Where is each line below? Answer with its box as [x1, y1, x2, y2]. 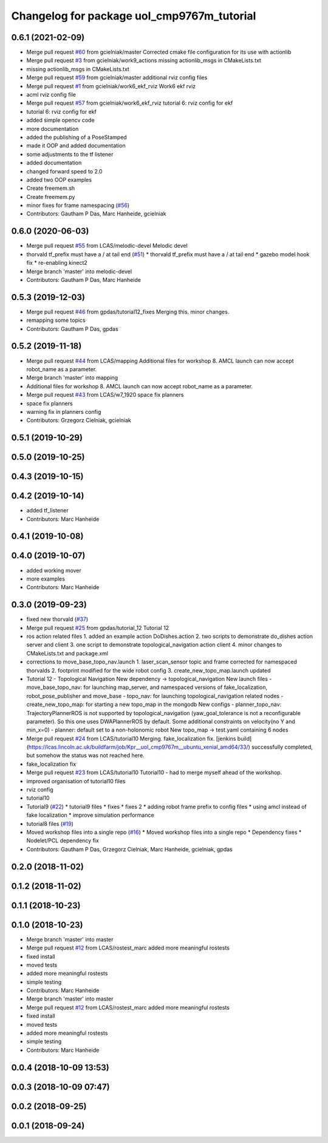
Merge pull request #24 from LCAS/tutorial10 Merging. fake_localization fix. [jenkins [26, 735, 236, 742]
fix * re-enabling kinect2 [26, 259, 87, 267]
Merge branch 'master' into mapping [26, 374, 118, 382]
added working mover [26, 567, 82, 574]
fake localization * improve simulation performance [26, 811, 154, 819]
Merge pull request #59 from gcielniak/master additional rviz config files [26, 74, 208, 82]
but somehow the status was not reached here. [26, 752, 145, 759]
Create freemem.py [26, 193, 75, 200]
